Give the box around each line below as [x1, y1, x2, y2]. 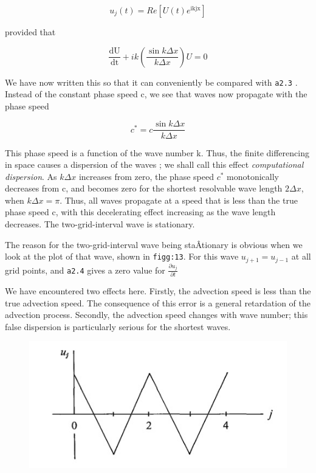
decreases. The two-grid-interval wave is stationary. [5, 218, 195, 230]
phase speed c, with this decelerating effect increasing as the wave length [5, 205, 276, 218]
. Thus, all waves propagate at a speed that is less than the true [60, 193, 298, 206]
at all [291, 250, 311, 263]
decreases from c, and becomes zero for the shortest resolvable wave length [5, 182, 283, 195]
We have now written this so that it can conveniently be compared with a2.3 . [5, 75, 298, 88]
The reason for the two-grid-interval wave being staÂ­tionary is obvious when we [5, 238, 303, 250]
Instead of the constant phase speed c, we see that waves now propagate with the [5, 88, 307, 100]
